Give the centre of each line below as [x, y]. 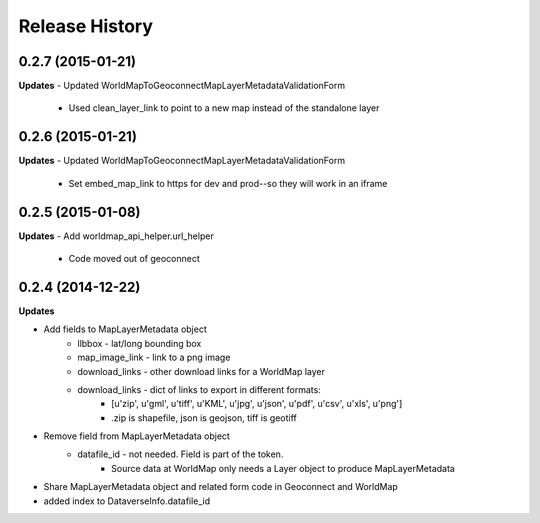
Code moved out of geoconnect [134, 259]
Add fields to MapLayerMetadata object [125, 329]
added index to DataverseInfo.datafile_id [127, 501]
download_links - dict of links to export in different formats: [199, 389]
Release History [86, 26]
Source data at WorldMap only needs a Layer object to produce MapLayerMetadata [283, 468]
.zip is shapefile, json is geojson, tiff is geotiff [204, 417]
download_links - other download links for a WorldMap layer [201, 371]
